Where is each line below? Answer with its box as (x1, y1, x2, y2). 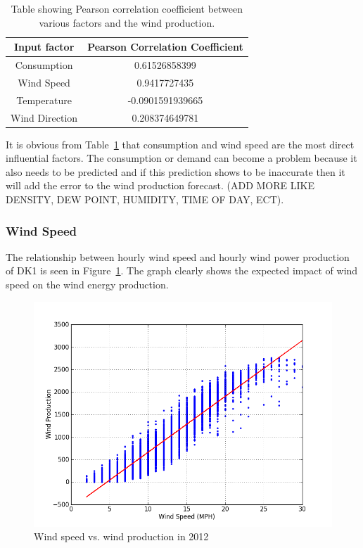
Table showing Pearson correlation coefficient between (11, 1, 243, 15)
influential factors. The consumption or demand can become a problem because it (6, 151, 357, 165)
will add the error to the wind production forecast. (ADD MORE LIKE (6, 178, 314, 193)
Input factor (13, 39, 75, 54)
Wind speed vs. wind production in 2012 (34, 529, 209, 544)
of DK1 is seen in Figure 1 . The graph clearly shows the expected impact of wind (6, 263, 358, 278)
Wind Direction (11, 110, 78, 125)
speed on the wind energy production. (6, 277, 169, 292)
